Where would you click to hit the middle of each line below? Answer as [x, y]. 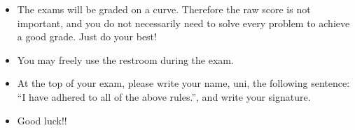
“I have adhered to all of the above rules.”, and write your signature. [164, 96]
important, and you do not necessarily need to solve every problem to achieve [183, 23]
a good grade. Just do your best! [87, 36]
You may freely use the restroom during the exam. [125, 59]
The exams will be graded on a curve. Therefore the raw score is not [164, 9]
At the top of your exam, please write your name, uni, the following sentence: [183, 83]
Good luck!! [42, 120]
